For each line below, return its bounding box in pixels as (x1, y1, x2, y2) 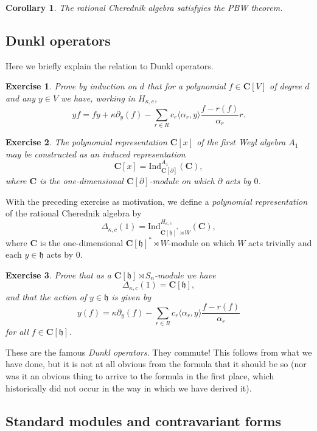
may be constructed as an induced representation (5, 147, 186, 160)
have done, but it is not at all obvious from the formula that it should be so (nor (5, 357, 307, 370)
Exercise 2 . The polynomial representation (5, 136, 167, 148)
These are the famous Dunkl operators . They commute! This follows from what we (5, 345, 312, 358)
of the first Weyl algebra (197, 136, 286, 148)
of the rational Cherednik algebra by (5, 207, 142, 219)
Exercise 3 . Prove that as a (5, 268, 111, 281)
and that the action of (5, 290, 87, 303)
